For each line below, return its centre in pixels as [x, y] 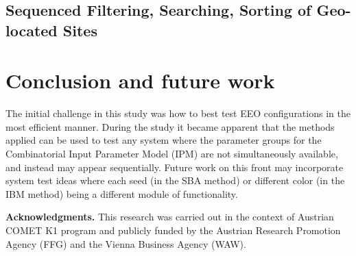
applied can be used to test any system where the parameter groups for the [164, 140]
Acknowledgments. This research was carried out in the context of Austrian [170, 217]
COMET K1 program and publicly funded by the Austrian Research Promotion [173, 230]
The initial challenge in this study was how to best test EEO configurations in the [178, 113]
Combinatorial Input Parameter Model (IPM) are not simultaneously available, [172, 154]
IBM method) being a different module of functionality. [122, 193]
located [32, 30]
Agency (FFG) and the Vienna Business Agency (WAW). [126, 243]
